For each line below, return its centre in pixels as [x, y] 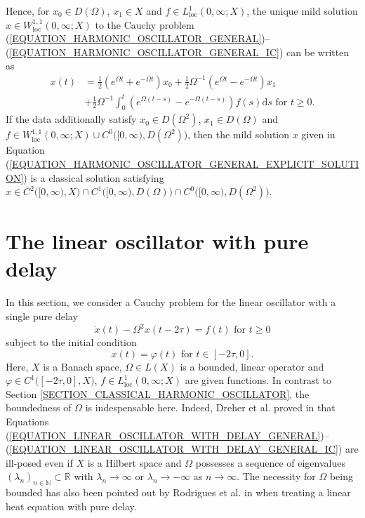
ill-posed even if [39, 462]
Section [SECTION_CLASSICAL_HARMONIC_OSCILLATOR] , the [158, 393]
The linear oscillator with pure [157, 241]
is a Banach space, [82, 366]
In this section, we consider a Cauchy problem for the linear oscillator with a [171, 302]
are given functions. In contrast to [258, 380]
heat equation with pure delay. [71, 506]
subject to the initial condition [71, 342]
